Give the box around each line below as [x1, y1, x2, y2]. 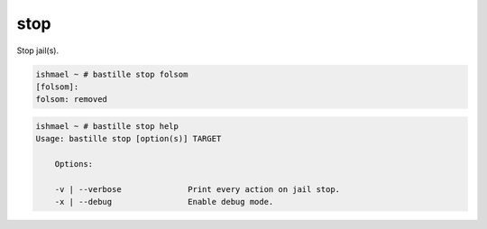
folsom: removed [35, 95, 108, 105]
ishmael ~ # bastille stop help [35, 121, 179, 131]
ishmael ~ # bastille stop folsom [35, 69, 188, 79]
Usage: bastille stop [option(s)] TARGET [35, 133, 222, 144]
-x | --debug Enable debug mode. [54, 197, 274, 207]
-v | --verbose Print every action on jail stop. [54, 184, 341, 194]
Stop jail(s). [16, 45, 59, 56]
